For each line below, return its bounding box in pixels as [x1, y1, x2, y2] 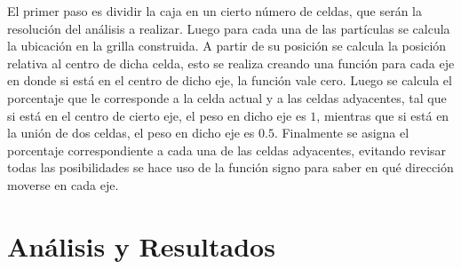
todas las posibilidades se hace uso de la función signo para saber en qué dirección [7, 158, 454, 177]
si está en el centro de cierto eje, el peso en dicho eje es [7, 106, 306, 124]
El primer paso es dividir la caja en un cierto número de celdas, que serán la [7, 2, 422, 20]
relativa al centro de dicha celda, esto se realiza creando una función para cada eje [7, 53, 455, 72]
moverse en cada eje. [7, 175, 119, 194]
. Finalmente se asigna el [274, 123, 409, 142]
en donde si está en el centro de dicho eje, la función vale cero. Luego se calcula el [7, 71, 452, 90]
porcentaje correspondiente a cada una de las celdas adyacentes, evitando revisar [7, 140, 447, 159]
